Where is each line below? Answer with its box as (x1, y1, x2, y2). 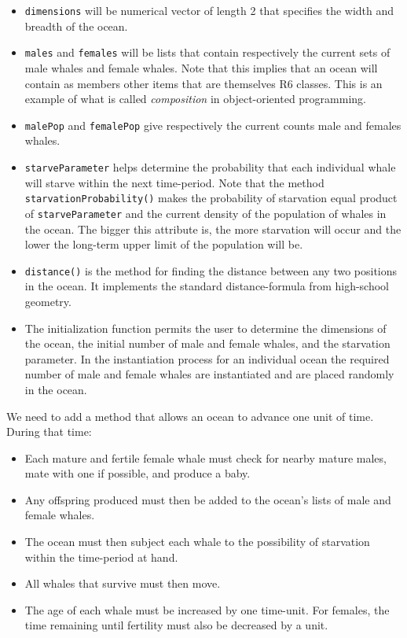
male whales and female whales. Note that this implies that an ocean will (24, 59, 378, 76)
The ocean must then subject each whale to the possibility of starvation (24, 533, 370, 550)
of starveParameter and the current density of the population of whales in (24, 205, 387, 221)
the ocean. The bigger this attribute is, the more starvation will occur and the (24, 220, 401, 237)
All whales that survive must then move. (24, 575, 221, 592)
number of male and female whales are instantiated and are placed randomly (24, 366, 394, 382)
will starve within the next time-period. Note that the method (24, 174, 324, 190)
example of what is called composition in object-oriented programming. (24, 90, 366, 107)
